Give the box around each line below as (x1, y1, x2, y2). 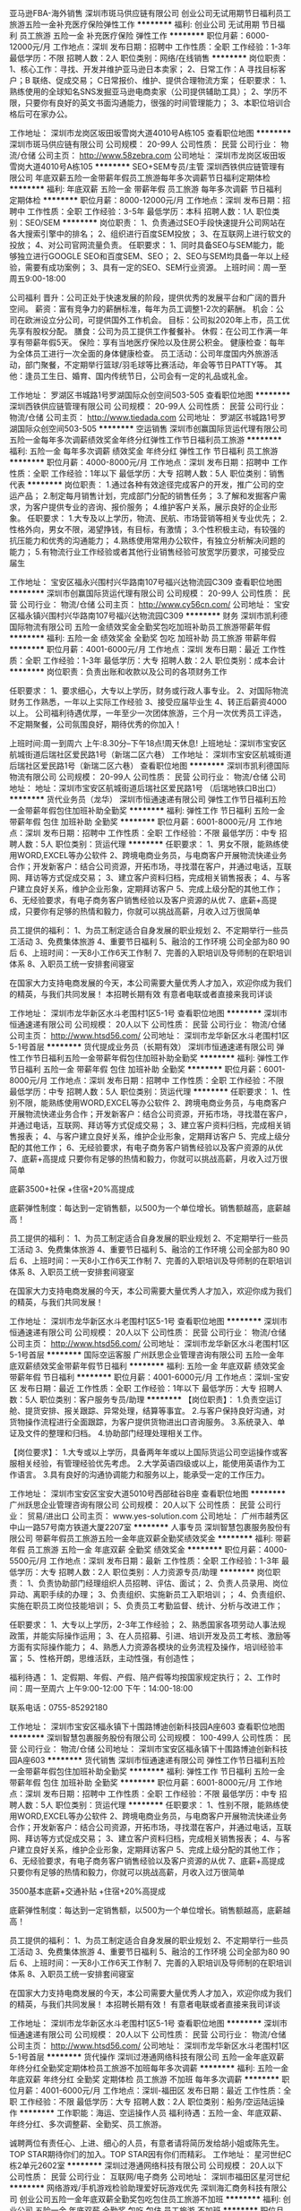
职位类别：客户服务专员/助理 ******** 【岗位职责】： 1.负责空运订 (39, 1394, 282, 1405)
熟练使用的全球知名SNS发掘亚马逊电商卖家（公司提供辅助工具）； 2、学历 (9, 86, 279, 97)
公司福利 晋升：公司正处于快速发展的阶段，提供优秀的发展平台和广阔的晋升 (9, 292, 287, 303)
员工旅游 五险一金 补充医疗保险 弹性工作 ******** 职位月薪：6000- (19, 30, 270, 40)
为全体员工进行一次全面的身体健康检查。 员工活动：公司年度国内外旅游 (9, 348, 271, 358)
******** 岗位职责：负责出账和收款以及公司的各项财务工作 (9, 667, 228, 676)
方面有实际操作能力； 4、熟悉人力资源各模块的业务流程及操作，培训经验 (9, 1642, 276, 1652)
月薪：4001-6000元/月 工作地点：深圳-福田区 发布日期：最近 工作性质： (16, 2086, 284, 2095)
